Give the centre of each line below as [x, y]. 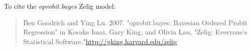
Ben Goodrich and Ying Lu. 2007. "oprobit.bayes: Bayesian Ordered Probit [135, 22]
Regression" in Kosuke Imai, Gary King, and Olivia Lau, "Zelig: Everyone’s [135, 32]
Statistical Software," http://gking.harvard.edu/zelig [100, 41]
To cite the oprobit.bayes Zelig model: [60, 6]
